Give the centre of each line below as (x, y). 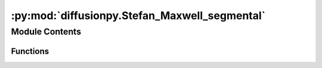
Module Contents (46, 32)
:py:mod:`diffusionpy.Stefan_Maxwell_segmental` (138, 16)
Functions (30, 51)
